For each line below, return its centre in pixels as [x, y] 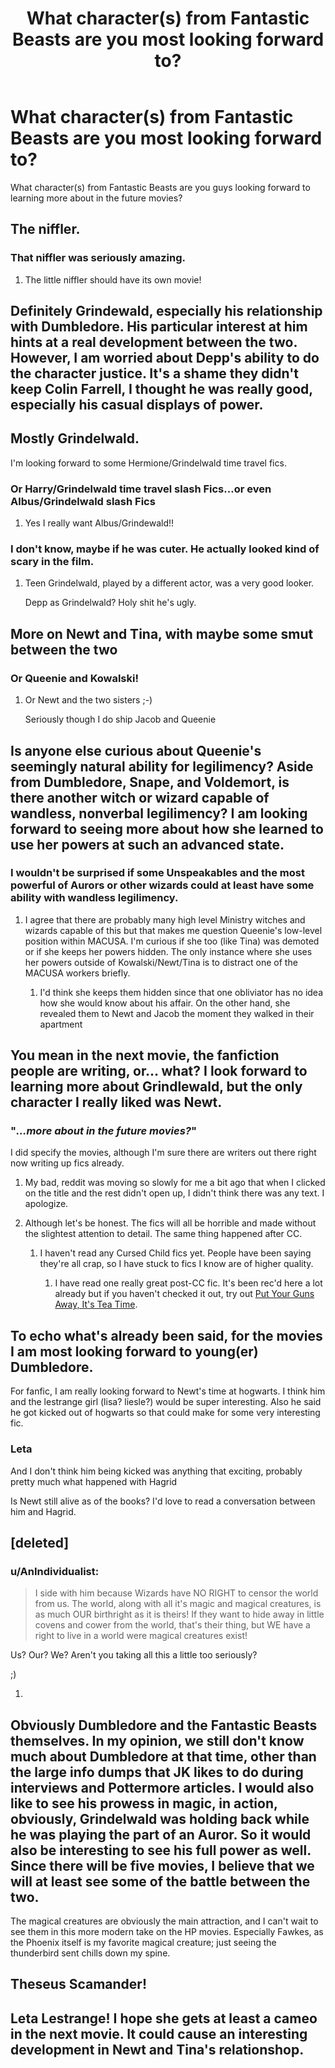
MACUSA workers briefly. [77, 973]
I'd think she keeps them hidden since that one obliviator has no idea [181, 992]
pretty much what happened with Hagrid [94, 1481]
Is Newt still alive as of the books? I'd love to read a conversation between [163, 1501]
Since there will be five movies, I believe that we [162, 1865]
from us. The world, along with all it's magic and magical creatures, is [178, 1604]
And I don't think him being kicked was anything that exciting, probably [156, 1471]
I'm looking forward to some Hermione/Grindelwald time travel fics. [148, 463]
